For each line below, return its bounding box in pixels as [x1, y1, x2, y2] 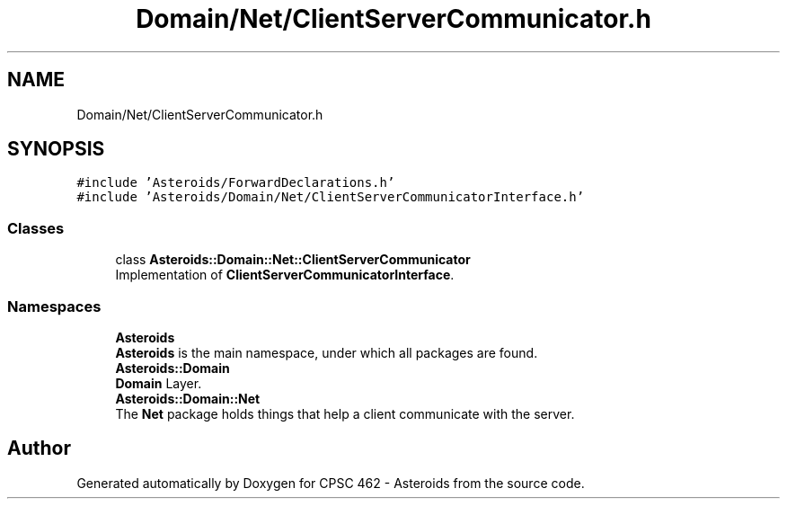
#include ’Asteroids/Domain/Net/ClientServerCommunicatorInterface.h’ [76, 190, 585, 205]
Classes [7, 218, 65, 237]
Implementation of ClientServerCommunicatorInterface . [115, 267, 455, 283]
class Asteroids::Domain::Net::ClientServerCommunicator [115, 252, 471, 268]
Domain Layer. [115, 375, 202, 391]
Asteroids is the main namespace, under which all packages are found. [115, 344, 538, 360]
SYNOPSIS [7, 138, 105, 161]
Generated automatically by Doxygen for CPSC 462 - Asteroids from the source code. [76, 475, 585, 491]
